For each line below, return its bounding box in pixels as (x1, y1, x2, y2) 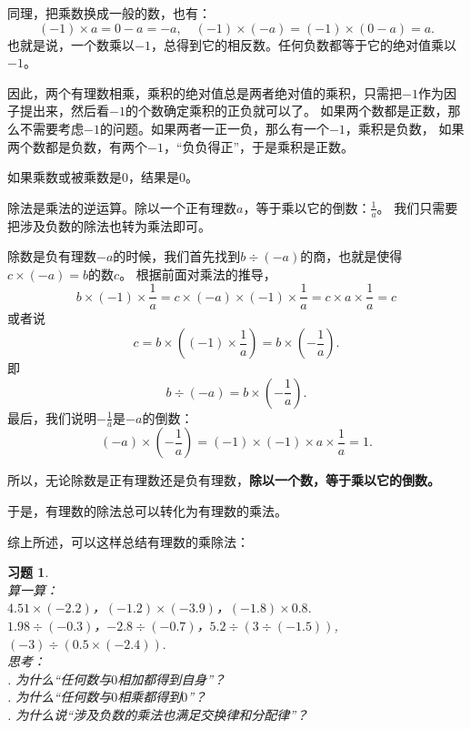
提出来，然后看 (19, 101, 109, 120)
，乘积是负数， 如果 (345, 118, 465, 137)
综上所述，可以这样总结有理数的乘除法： (7, 532, 249, 551)
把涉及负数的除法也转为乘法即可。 (7, 216, 211, 235)
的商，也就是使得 (300, 247, 403, 266)
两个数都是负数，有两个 (7, 137, 147, 156)
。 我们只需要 (376, 197, 458, 217)
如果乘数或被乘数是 (7, 167, 122, 187)
